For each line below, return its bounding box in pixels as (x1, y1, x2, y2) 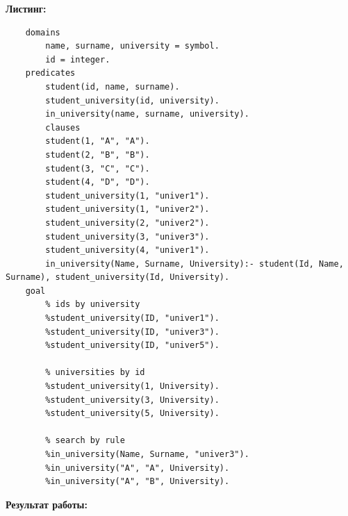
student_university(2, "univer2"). (45, 217, 210, 228)
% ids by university (45, 299, 140, 310)
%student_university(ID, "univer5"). (45, 340, 219, 351)
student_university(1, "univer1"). (45, 190, 210, 201)
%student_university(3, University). (45, 394, 219, 405)
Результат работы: (6, 497, 88, 511)
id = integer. (45, 54, 110, 65)
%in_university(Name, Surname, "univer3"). (45, 449, 249, 459)
